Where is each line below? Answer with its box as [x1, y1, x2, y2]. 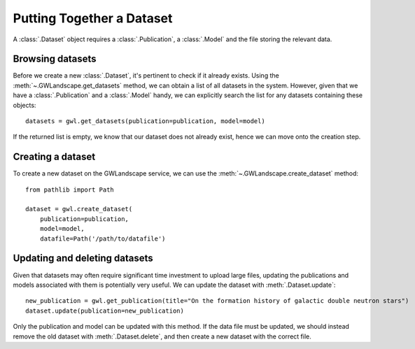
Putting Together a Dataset [13, 10, 173, 26]
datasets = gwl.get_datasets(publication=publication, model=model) [25, 117, 265, 125]
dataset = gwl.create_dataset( [25, 205, 133, 213]
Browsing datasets [13, 53, 97, 65]
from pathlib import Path [25, 185, 115, 194]
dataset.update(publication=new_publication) [25, 306, 185, 315]
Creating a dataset [13, 151, 96, 163]
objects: [13, 101, 36, 109]
